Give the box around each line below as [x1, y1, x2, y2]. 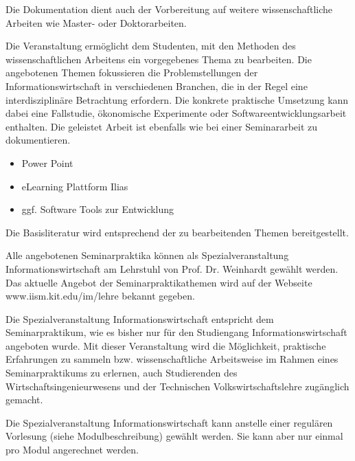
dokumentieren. [5, 133, 71, 147]
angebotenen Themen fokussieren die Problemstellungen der [5, 65, 258, 80]
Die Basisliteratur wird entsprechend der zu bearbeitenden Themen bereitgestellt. [5, 225, 349, 239]
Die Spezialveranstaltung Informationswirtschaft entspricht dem [5, 311, 274, 326]
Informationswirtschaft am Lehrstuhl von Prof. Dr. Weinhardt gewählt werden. [5, 261, 339, 276]
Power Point [21, 155, 73, 170]
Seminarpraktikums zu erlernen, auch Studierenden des [5, 366, 238, 380]
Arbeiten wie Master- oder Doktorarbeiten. [5, 15, 187, 30]
